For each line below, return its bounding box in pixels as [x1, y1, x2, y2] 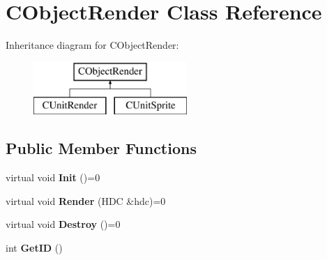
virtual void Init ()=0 [6, 170, 100, 185]
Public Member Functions [6, 137, 197, 159]
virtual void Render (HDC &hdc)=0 [6, 193, 166, 208]
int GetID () [6, 240, 63, 254]
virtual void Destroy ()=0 [6, 217, 121, 231]
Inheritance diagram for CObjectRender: [6, 38, 179, 52]
